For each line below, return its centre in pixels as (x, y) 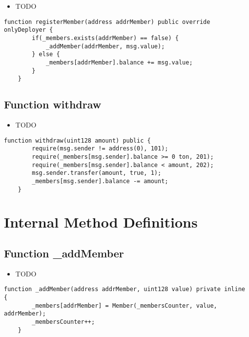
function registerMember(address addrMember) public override (107, 22)
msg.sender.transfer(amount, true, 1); (97, 173)
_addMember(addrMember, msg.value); (105, 46)
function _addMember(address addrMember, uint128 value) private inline (124, 289)
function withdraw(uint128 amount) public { (77, 140)
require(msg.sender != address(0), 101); (100, 149)
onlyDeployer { (29, 30)
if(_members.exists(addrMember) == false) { (105, 38)
